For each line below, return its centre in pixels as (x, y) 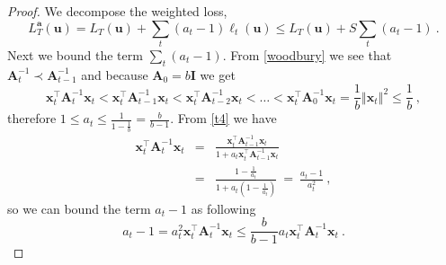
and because (115, 74)
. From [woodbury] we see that (307, 54)
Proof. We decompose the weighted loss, (117, 11)
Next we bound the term (75, 54)
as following (223, 208)
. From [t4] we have (223, 118)
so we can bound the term (79, 208)
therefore (32, 118)
